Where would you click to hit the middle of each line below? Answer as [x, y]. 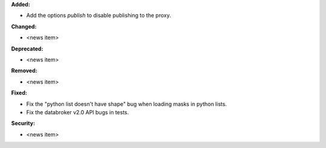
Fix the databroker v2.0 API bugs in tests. [78, 112]
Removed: [24, 71]
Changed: [24, 26]
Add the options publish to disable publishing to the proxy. [99, 16]
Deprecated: [27, 49]
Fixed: [19, 93]
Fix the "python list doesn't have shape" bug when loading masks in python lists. [126, 104]
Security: [23, 123]
